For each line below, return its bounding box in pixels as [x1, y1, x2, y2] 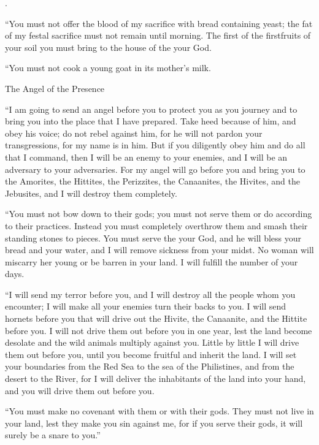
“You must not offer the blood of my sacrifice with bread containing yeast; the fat [5, 17, 313, 29]
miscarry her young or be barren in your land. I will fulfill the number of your [5, 255, 298, 268]
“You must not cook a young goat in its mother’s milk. [5, 61, 211, 74]
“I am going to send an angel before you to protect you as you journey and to [5, 102, 298, 115]
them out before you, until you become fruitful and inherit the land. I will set [5, 348, 297, 360]
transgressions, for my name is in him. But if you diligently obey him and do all [5, 139, 306, 151]
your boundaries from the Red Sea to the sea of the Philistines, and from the [5, 360, 294, 373]
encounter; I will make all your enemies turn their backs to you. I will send [5, 300, 286, 313]
